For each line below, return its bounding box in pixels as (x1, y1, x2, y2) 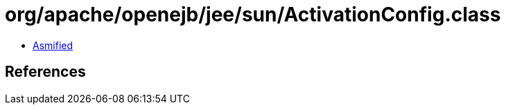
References (5, 63, 86, 81)
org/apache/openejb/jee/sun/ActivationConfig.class (5, 3, 501, 26)
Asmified (33, 39, 73, 51)
